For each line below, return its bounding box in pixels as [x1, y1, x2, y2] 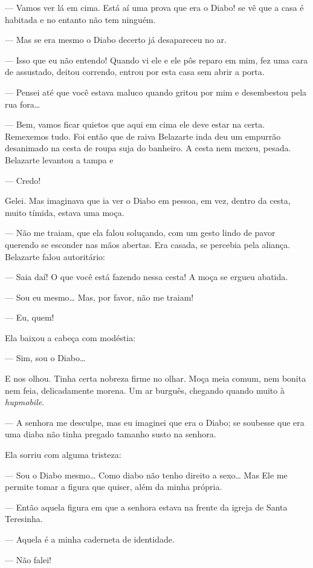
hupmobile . [5, 396, 45, 408]
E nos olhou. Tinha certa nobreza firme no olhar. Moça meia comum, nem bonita [5, 372, 306, 385]
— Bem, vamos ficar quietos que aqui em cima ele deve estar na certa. [5, 118, 265, 131]
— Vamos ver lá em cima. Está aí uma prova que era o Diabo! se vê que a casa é [5, 1, 304, 13]
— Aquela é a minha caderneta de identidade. [5, 533, 175, 545]
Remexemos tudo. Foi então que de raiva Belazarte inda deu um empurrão [5, 129, 281, 142]
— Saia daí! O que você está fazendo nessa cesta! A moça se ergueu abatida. [5, 270, 288, 283]
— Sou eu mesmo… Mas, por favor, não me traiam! [5, 290, 194, 303]
